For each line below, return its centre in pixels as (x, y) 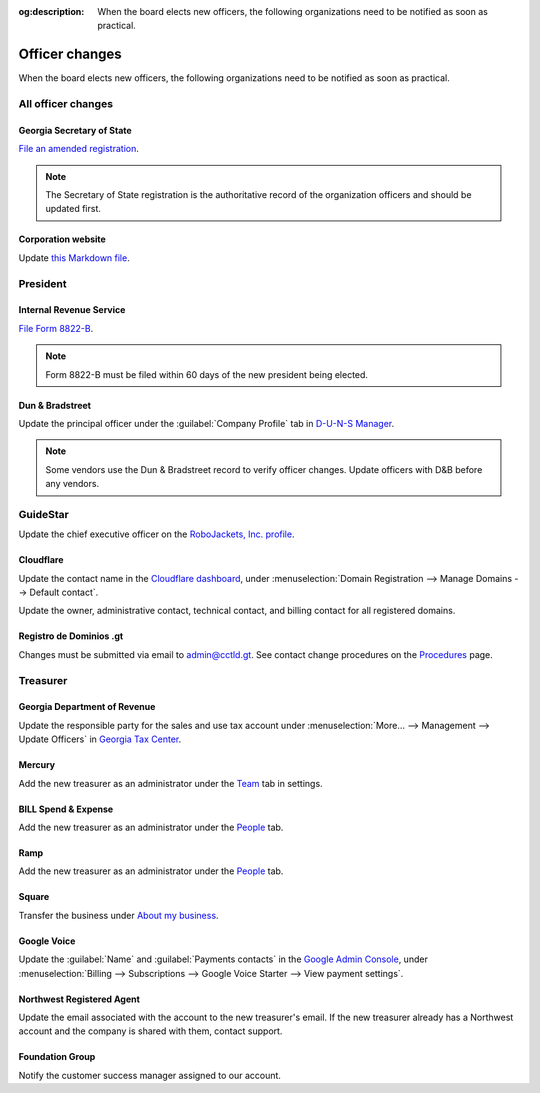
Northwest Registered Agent (79, 999)
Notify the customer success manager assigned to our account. (150, 1075)
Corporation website (62, 239)
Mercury (37, 765)
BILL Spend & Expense (66, 809)
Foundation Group (57, 1057)
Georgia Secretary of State (75, 130)
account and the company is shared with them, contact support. (150, 1031)
